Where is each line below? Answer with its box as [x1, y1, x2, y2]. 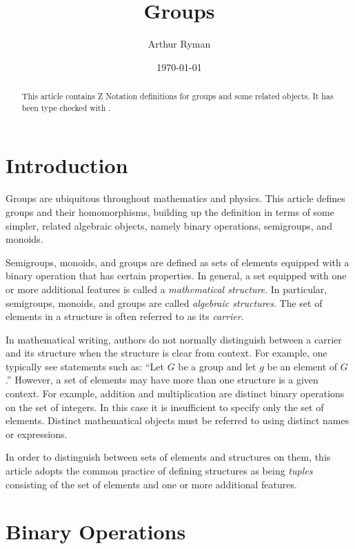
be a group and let [178, 359, 256, 373]
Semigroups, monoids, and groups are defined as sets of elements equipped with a [6, 254, 349, 269]
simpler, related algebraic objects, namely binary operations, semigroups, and [6, 218, 332, 232]
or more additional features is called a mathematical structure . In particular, [6, 281, 327, 296]
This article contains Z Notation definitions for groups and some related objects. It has [21, 90, 334, 102]
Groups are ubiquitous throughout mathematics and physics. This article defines [6, 191, 345, 206]
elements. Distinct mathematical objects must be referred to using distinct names [6, 413, 349, 428]
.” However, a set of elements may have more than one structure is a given [6, 372, 318, 387]
